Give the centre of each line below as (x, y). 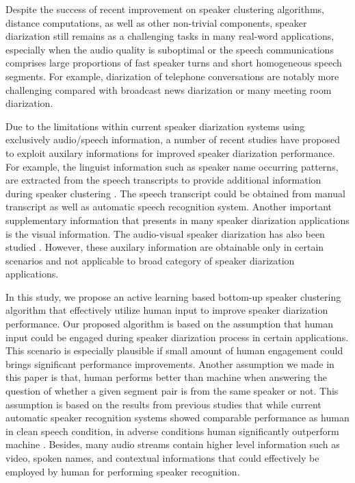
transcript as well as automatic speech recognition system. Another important (169, 207)
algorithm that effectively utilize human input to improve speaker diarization (167, 310)
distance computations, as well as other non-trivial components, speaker (156, 22)
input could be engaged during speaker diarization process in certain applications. (177, 337)
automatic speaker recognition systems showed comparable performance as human (177, 418)
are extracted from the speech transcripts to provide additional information (163, 180)
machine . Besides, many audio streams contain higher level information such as (173, 444)
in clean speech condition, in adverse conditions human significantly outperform (172, 431)
